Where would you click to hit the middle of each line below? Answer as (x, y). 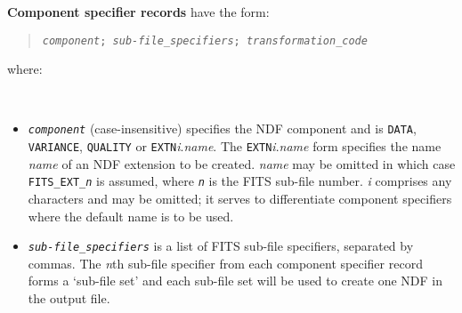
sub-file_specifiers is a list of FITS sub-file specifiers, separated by (221, 246)
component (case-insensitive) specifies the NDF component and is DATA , (222, 128)
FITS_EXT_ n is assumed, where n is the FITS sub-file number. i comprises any (240, 181)
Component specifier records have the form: (138, 12)
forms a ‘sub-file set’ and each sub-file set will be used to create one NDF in (235, 281)
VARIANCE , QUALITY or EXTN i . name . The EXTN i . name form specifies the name (235, 146)
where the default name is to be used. (131, 216)
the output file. (69, 298)
